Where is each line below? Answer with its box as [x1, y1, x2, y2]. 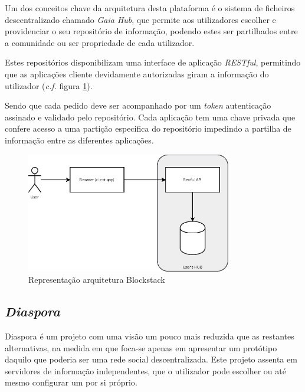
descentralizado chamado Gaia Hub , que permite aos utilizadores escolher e [5, 13, 276, 25]
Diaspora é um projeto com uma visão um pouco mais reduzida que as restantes [5, 330, 294, 342]
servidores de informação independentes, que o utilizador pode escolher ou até [5, 364, 286, 377]
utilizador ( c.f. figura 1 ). [5, 79, 93, 92]
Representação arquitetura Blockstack [28, 273, 165, 286]
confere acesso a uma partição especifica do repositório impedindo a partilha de [5, 122, 291, 135]
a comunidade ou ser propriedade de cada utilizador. [5, 36, 195, 48]
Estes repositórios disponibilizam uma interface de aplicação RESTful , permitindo [5, 56, 301, 68]
